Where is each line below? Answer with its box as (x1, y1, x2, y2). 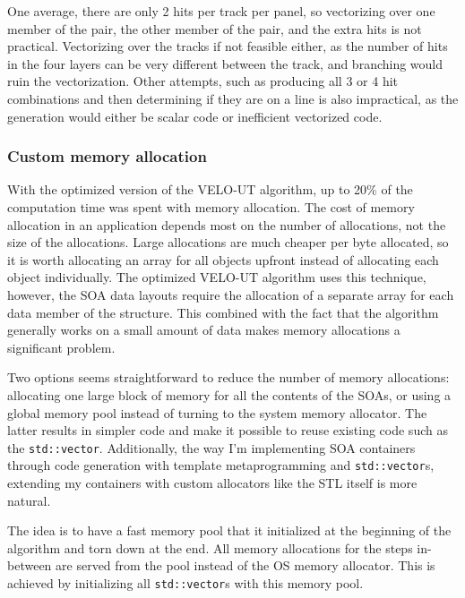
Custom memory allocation (7, 145, 207, 167)
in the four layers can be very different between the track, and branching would (7, 54, 443, 73)
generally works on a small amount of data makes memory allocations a (7, 320, 400, 339)
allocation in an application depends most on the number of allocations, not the (7, 215, 446, 234)
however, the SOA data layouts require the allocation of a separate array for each (7, 285, 454, 303)
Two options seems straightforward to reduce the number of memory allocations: (7, 368, 450, 387)
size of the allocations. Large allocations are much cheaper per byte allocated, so (7, 233, 449, 252)
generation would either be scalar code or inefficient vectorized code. (7, 107, 383, 125)
